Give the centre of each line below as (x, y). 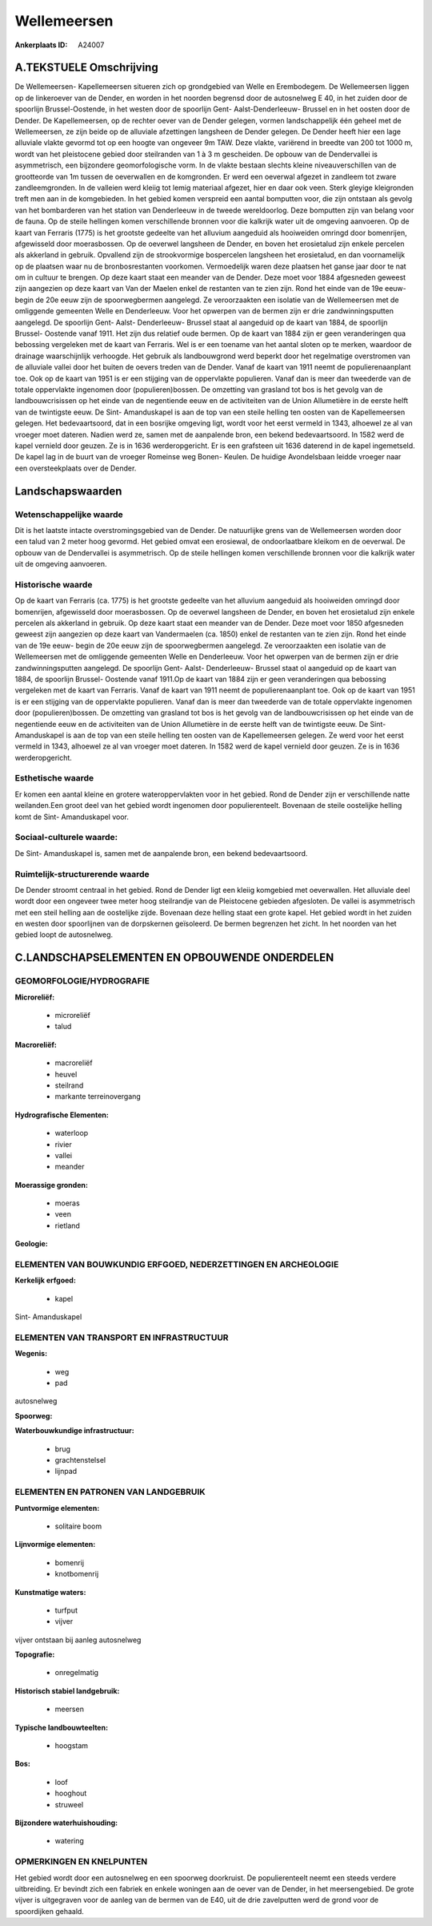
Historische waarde (54, 584)
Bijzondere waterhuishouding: (66, 1823)
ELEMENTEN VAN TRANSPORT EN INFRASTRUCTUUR (122, 1337)
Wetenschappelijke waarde (69, 515)
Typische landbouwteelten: (61, 1727)
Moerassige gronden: (51, 1185)
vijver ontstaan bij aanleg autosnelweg (78, 1640)
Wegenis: (31, 1354)
